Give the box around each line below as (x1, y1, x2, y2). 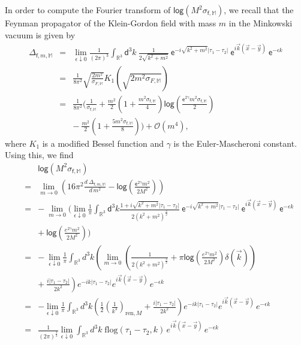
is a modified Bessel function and (42, 137, 164, 149)
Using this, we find (5, 149, 74, 161)
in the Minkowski (228, 17, 293, 29)
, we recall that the (224, 4, 294, 16)
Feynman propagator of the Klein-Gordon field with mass (5, 17, 216, 29)
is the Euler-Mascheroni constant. (173, 137, 297, 149)
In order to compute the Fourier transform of (5, 4, 171, 16)
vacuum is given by (5, 28, 76, 41)
